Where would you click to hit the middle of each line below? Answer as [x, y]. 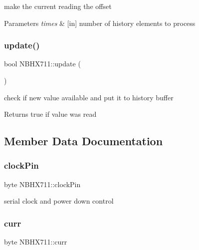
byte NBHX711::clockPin [42, 184]
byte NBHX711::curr [36, 242]
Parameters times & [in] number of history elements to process [100, 23]
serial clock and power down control [59, 201]
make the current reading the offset [58, 6]
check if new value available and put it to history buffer [89, 97]
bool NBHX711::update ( [42, 64]
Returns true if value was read [50, 114]
